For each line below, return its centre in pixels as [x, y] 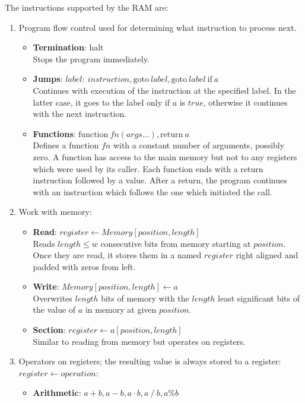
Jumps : [48, 79]
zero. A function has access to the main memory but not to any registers [165, 156]
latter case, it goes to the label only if [101, 102]
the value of [54, 310]
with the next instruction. [80, 114]
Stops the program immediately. [91, 58]
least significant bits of [259, 298]
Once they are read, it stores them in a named [117, 255]
